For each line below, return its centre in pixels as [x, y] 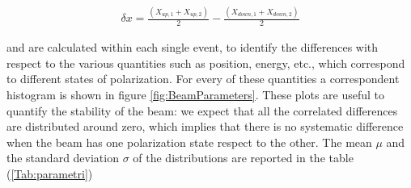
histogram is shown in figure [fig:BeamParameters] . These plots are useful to [196, 94]
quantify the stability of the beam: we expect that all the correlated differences [202, 110]
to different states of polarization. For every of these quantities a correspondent [203, 79]
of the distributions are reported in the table [243, 158]
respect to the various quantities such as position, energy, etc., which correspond [206, 63]
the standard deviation [63, 158]
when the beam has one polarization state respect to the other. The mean [189, 142]
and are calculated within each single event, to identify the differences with [193, 47]
